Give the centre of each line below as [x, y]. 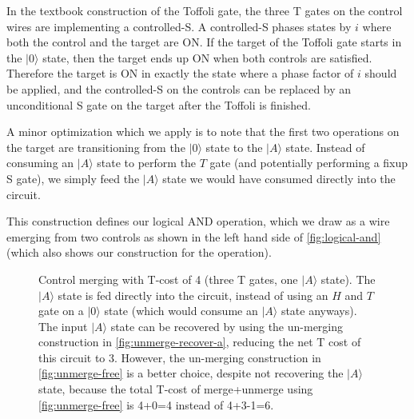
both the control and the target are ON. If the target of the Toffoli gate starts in [204, 42]
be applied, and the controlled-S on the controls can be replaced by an [179, 88]
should [381, 73]
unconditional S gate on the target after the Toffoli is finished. [159, 104]
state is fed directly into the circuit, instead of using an [193, 295]
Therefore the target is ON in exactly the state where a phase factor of [180, 73]
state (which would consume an [181, 311]
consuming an [40, 163]
